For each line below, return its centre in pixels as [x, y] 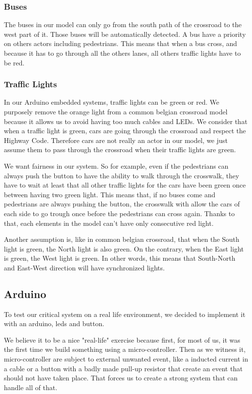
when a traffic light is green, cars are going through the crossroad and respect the [125, 131]
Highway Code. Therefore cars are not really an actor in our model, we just [116, 140]
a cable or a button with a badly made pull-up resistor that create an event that [123, 368]
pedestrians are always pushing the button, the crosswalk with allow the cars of [122, 204]
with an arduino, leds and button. [54, 323]
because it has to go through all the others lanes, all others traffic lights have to [122, 53]
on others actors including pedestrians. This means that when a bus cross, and [121, 43]
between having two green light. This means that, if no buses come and [110, 194]
